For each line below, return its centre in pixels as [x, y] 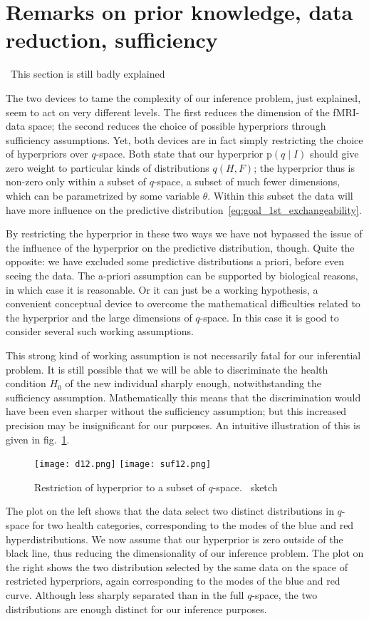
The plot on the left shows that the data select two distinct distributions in [170, 511]
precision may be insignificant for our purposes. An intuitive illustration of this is [183, 425]
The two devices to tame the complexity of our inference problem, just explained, [183, 97]
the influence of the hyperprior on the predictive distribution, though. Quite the [180, 247]
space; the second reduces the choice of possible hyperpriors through [177, 126]
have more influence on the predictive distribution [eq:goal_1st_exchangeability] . [184, 209]
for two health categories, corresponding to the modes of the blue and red [193, 525]
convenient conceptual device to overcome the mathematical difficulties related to [183, 303]
